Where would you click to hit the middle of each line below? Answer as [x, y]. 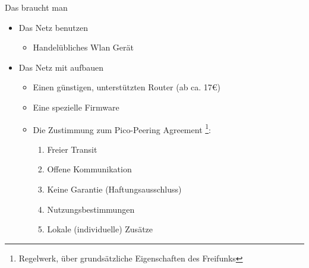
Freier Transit [72, 149]
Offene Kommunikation [89, 169]
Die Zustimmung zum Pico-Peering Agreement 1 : [122, 128]
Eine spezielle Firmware [76, 107]
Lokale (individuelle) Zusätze [100, 229]
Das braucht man [36, 7]
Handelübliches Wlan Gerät [83, 47]
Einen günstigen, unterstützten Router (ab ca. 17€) [127, 87]
